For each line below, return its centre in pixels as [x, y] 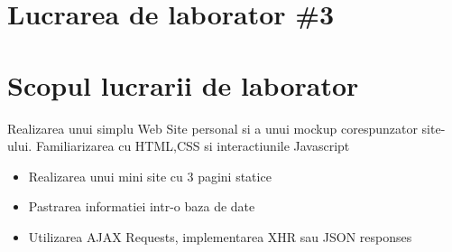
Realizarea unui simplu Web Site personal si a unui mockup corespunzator [212, 128]
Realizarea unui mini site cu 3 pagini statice [150, 176]
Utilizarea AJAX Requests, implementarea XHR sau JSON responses [220, 236]
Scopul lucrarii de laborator [183, 84]
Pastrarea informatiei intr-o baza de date [142, 206]
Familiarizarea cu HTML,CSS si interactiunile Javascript [193, 146]
